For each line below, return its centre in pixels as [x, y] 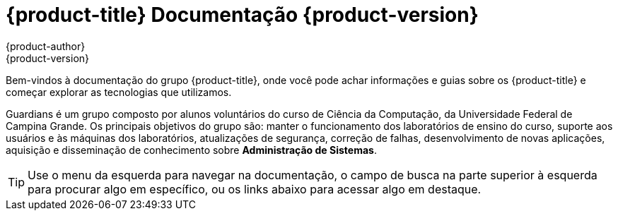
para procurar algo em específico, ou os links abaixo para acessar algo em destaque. [255, 189]
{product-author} [46, 46]
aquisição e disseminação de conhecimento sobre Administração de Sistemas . [191, 150]
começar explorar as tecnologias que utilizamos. [119, 92]
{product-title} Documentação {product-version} [242, 15]
